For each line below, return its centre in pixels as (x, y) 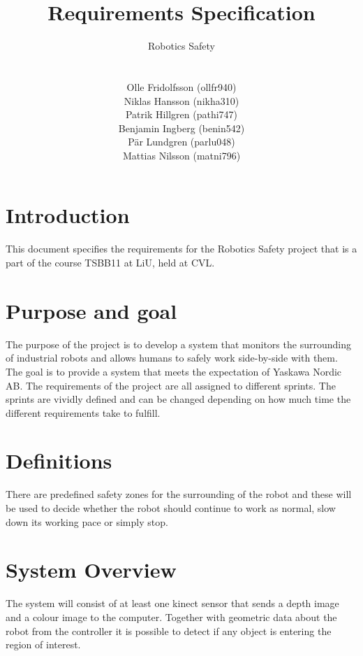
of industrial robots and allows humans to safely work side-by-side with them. (172, 358)
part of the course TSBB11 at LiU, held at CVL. (110, 262)
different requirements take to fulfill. (83, 412)
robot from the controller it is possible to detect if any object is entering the (169, 630)
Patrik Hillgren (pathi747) (181, 114)
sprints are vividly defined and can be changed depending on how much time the (178, 399)
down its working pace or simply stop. (87, 521)
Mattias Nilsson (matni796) (181, 155)
